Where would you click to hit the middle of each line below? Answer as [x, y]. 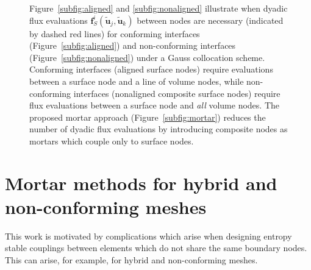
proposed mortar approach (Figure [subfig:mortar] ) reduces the [148, 117]
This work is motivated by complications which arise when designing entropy [148, 236]
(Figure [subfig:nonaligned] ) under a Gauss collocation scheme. [147, 57]
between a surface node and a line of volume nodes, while [137, 81]
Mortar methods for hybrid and [141, 183]
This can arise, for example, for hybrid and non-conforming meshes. [131, 260]
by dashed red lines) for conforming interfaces [115, 33]
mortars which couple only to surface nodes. [112, 140]
